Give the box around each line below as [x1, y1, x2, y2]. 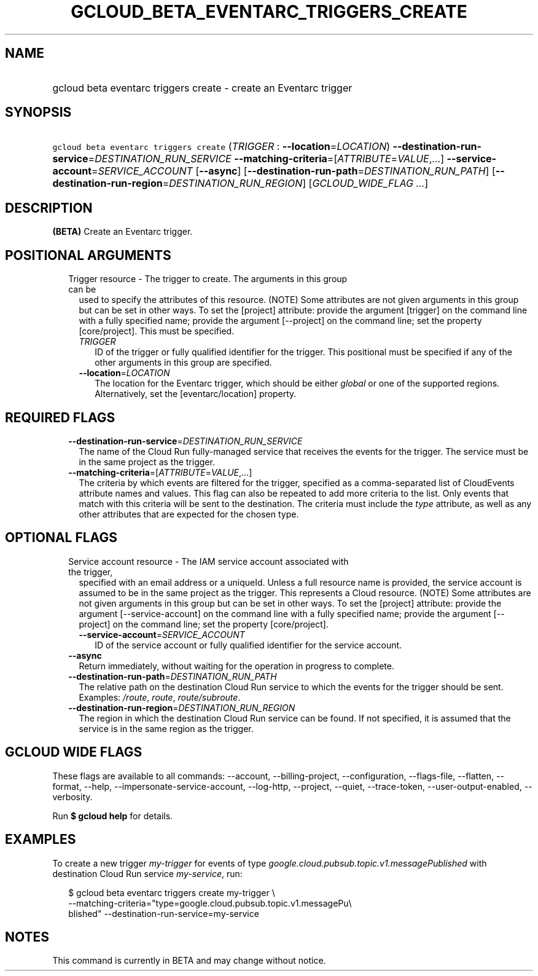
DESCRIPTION [5, 200, 93, 216]
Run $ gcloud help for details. [52, 810, 173, 821]
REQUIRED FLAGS [5, 409, 115, 425]
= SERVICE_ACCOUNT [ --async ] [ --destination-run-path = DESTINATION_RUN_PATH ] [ [92, 165, 496, 178]
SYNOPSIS [5, 104, 72, 120]
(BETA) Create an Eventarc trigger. [52, 226, 193, 237]
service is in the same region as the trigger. [79, 723, 254, 734]
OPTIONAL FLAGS [5, 530, 117, 546]
